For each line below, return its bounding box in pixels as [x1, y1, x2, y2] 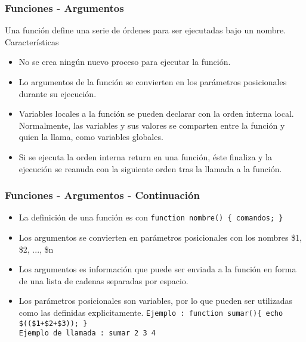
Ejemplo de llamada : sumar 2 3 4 [18, 329, 156, 338]
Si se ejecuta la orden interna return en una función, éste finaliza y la [18, 150, 273, 163]
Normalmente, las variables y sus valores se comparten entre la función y [18, 119, 285, 131]
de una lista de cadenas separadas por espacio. [18, 274, 188, 287]
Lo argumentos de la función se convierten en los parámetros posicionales [18, 76, 287, 88]
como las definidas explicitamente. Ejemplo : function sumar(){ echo [18, 306, 283, 318]
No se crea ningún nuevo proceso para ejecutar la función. [18, 55, 231, 68]
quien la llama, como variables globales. [18, 130, 163, 143]
